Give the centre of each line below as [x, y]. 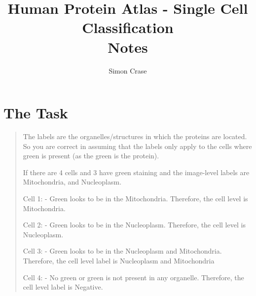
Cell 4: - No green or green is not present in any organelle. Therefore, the [133, 277]
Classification [128, 27]
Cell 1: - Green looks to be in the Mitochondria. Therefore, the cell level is [135, 198]
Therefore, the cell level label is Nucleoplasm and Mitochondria [119, 260]
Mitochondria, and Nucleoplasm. [72, 182]
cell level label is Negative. [63, 287]
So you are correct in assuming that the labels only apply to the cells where [137, 146]
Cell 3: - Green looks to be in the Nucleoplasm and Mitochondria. [122, 251]
